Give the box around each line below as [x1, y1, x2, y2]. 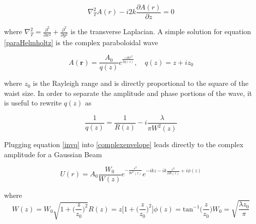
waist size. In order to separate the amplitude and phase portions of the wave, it [4, 87, 252, 98]
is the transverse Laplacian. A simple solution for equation [71, 26, 251, 37]
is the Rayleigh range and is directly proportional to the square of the [33, 78, 248, 88]
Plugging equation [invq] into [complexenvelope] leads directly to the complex [4, 139, 243, 150]
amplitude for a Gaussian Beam [4, 149, 102, 159]
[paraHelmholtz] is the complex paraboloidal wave [4, 37, 158, 48]
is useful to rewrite [4, 97, 62, 108]
